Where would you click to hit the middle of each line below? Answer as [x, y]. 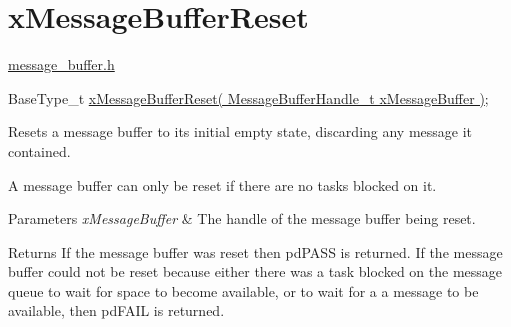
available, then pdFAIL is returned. [116, 310]
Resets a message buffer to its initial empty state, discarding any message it [240, 131]
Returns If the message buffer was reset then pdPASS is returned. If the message [255, 251]
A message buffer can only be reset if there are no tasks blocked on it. [222, 184]
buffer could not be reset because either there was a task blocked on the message [255, 271]
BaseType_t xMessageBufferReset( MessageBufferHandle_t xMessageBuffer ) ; [248, 97]
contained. [39, 150]
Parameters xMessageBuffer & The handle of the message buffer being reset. [242, 218]
